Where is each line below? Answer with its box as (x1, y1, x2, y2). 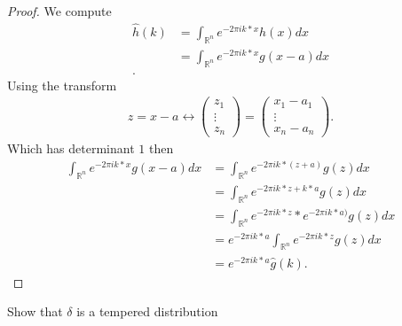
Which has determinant (7, 139, 135, 158)
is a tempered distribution (76, 302, 218, 321)
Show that (7, 302, 63, 321)
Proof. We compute (7, 2, 112, 19)
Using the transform (7, 75, 117, 94)
